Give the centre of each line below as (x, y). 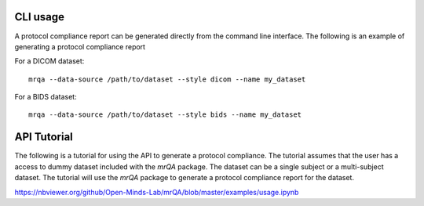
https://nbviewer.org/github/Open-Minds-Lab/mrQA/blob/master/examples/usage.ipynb (157, 192)
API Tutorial (44, 137)
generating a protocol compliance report (80, 46)
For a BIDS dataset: (46, 97)
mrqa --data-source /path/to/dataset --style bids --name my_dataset (165, 115)
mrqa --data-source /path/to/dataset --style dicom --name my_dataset (167, 79)
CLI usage (40, 17)
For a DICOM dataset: (49, 61)
